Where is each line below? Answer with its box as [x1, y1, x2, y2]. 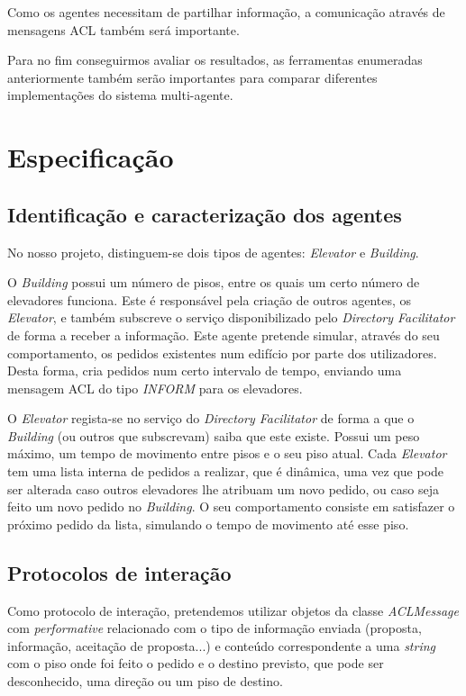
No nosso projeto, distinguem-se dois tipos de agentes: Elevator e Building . [7, 242, 419, 261]
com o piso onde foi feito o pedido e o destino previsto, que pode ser [7, 654, 384, 673]
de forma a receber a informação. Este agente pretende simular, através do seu [7, 325, 440, 344]
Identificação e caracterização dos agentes [7, 200, 402, 228]
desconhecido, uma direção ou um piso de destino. [7, 672, 283, 691]
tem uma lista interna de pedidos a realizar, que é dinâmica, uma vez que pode [7, 462, 444, 481]
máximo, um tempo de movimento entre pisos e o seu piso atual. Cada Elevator [7, 444, 447, 463]
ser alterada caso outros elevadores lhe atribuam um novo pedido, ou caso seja [7, 479, 439, 498]
